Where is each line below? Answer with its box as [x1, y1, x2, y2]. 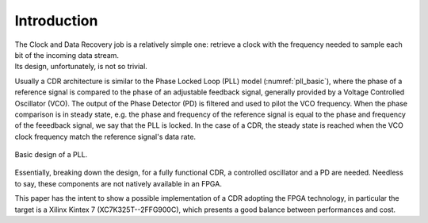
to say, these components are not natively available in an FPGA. [14, 179, 222, 188]
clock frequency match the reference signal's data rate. [14, 132, 197, 141]
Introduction [14, 12, 98, 29]
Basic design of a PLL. [14, 150, 88, 160]
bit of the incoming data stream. [14, 50, 119, 60]
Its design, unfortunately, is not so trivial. [14, 62, 148, 71]
